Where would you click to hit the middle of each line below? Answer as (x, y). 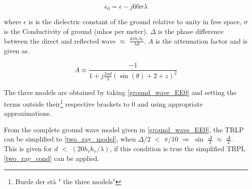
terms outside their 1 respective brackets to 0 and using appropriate (103, 103)
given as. (17, 51)
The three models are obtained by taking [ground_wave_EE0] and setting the (120, 92)
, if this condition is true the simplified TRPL (178, 149)
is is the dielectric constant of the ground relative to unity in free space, (135, 22)
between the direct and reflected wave (60, 40)
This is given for (28, 149)
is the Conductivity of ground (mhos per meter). (76, 31)
